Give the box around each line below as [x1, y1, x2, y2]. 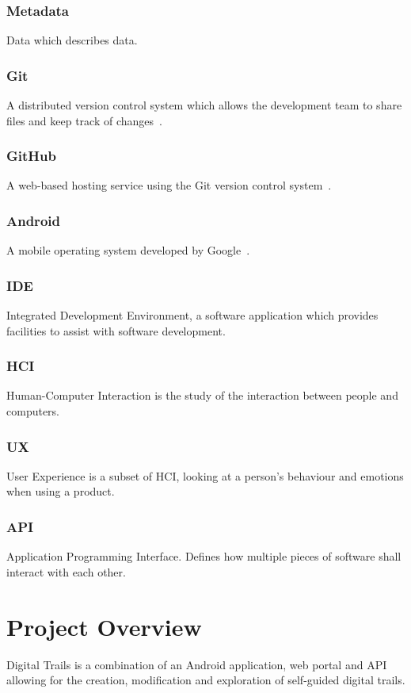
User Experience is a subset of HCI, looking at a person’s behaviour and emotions [6, 467, 404, 484]
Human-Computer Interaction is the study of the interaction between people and [6, 387, 398, 404]
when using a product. [6, 483, 115, 500]
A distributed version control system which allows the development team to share [6, 97, 402, 113]
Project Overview [6, 610, 202, 642]
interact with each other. [6, 563, 126, 580]
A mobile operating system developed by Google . [6, 242, 250, 258]
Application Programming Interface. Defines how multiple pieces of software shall [6, 548, 401, 565]
